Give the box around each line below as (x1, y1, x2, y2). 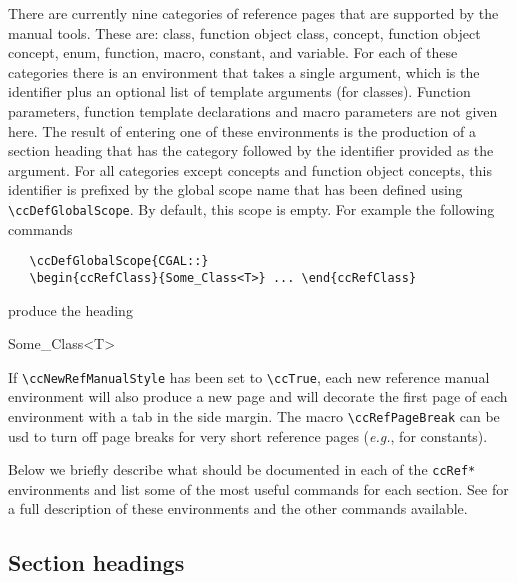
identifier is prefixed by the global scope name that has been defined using (8, 179, 463, 200)
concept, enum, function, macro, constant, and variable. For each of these (8, 42, 458, 63)
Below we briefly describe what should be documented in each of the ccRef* (8, 459, 476, 480)
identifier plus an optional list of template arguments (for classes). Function (8, 81, 471, 102)
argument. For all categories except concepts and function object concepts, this (8, 159, 492, 180)
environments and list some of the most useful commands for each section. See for (8, 478, 509, 499)
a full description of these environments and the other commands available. (8, 498, 468, 519)
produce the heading (8, 299, 133, 320)
